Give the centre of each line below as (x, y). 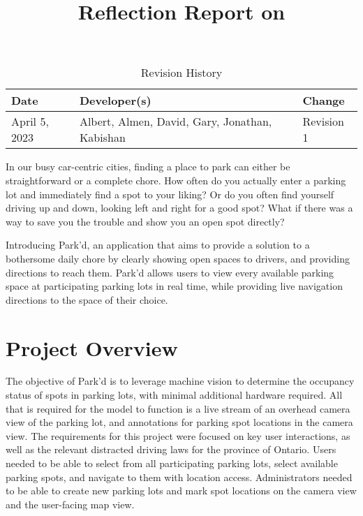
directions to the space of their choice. (87, 299)
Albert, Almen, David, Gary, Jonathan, (176, 121)
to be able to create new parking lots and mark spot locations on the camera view (181, 491)
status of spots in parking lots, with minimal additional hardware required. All (174, 395)
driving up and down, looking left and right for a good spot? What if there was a (179, 208)
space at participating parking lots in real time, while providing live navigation (174, 286)
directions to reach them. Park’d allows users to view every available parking (170, 272)
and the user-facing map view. (70, 504)
